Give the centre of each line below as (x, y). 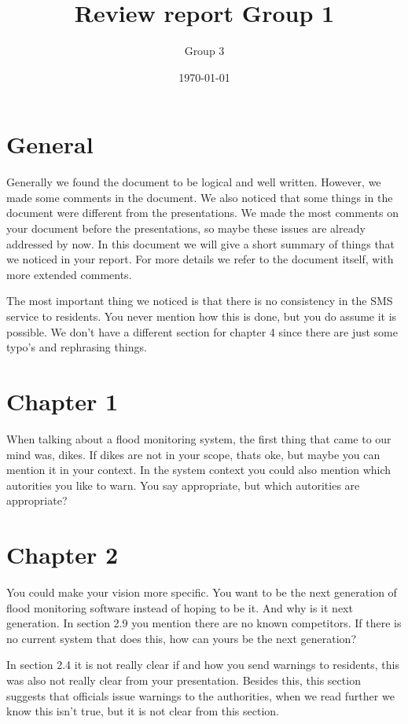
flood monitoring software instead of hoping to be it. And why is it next (180, 607)
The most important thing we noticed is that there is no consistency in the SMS (200, 301)
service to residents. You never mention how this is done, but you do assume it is (202, 316)
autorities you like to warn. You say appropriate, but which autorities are (183, 485)
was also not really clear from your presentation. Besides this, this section (184, 680)
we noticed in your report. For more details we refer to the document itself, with (200, 259)
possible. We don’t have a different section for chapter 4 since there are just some (202, 331)
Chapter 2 (62, 555)
